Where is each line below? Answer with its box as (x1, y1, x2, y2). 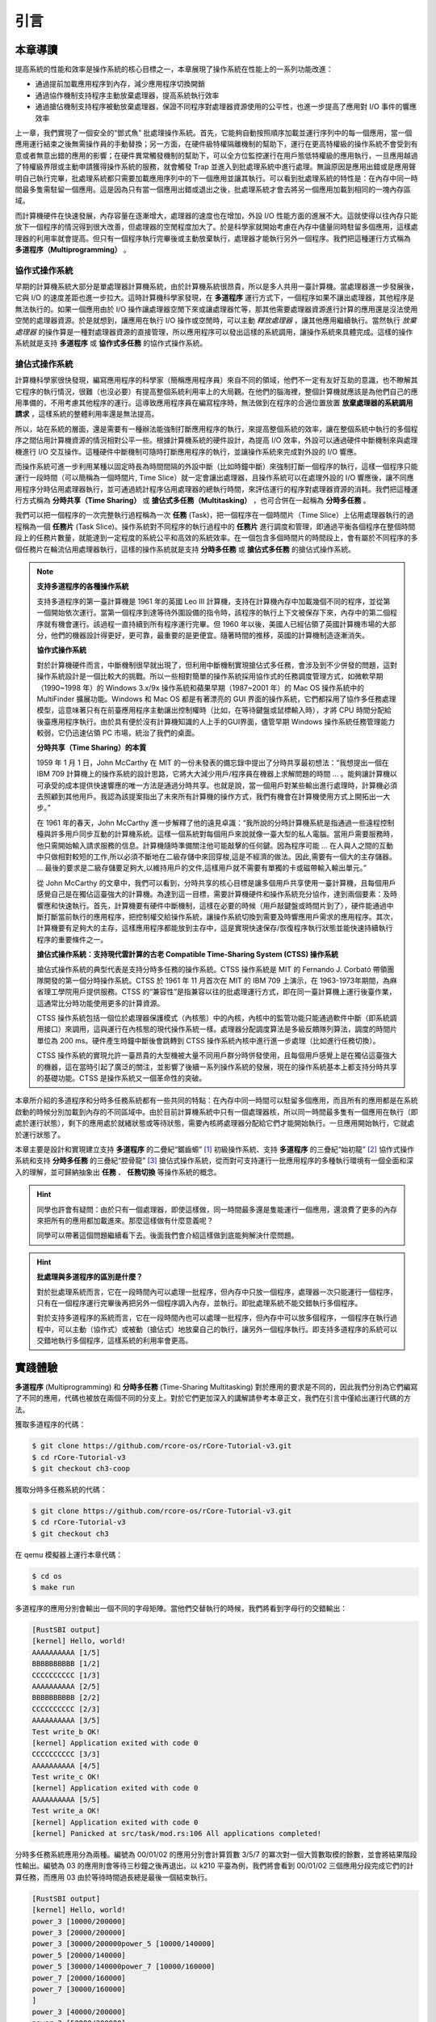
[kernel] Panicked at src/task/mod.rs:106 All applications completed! (31, 1829, 322, 1838)
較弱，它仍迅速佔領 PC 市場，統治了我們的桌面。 (36, 728, 199, 738)
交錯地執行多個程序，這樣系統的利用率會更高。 (36, 1335, 193, 1346)
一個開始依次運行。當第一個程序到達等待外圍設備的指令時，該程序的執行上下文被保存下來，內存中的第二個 (36, 607, 391, 618)
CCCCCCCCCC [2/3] (31, 1704, 101, 1714)
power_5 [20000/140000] (31, 1950, 127, 1960)
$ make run (31, 1583, 75, 1593)
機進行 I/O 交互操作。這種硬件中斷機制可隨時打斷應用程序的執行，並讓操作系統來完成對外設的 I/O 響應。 (15, 446, 361, 456)
